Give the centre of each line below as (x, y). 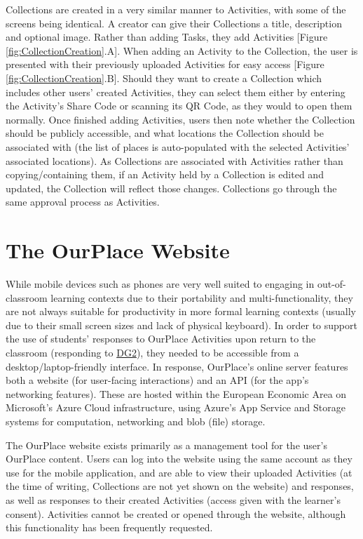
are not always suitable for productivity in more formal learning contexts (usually (181, 311)
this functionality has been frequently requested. (109, 527)
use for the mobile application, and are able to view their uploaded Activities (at (179, 472)
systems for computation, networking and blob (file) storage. (136, 421)
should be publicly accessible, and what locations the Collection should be (165, 133)
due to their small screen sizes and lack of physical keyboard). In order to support (181, 325)
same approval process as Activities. (83, 202)
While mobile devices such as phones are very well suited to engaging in (160, 284)
